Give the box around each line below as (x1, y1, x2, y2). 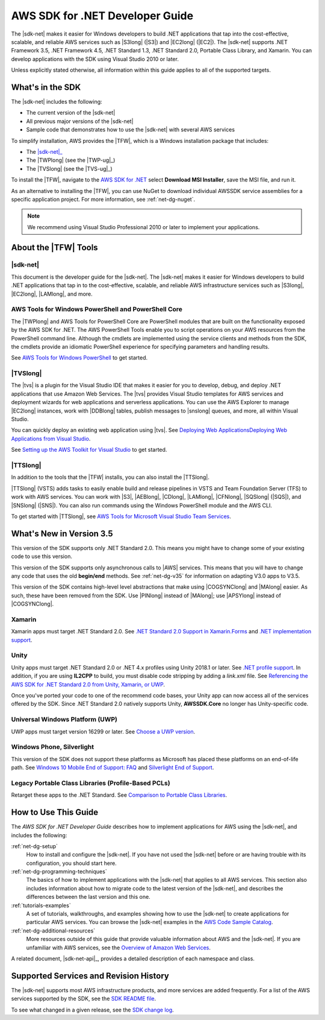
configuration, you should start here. (26, 860, 117, 867)
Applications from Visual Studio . (11, 435, 91, 442)
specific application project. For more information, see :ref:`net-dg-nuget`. (11, 195, 196, 203)
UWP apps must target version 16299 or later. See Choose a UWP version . (11, 727, 196, 735)
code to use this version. (11, 553, 72, 560)
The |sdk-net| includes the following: (11, 98, 102, 106)
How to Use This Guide (11, 807, 99, 817)
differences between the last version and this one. (26, 893, 150, 901)
